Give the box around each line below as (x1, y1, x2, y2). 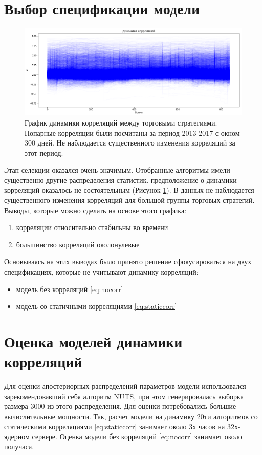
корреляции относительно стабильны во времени (16, 222, 168, 233)
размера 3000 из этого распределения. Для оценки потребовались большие (4, 401, 236, 411)
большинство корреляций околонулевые (16, 239, 140, 250)
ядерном (4, 431, 30, 442)
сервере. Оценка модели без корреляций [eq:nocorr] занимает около (32, 431, 242, 442)
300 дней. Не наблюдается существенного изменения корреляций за (25, 137, 235, 148)
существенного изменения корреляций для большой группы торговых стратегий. (4, 195, 255, 205)
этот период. (25, 147, 63, 158)
